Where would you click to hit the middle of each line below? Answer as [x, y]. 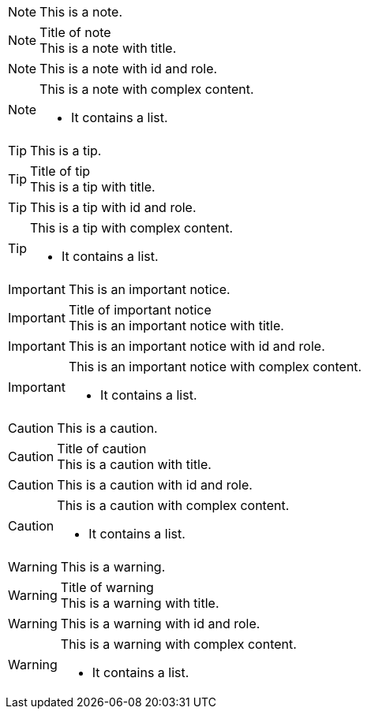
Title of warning [107, 587]
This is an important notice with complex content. [215, 367]
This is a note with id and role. [129, 69]
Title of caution [102, 449]
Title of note [75, 32]
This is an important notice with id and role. [197, 346]
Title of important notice [140, 310]
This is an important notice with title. [176, 326]
